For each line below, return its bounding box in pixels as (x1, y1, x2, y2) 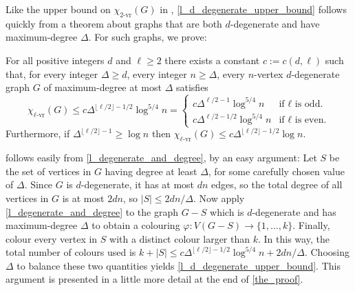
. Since (24, 177, 53, 192)
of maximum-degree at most (43, 80, 162, 94)
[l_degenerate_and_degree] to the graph (6, 204, 178, 219)
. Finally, (292, 218, 330, 232)
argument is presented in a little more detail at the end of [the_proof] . (6, 272, 303, 286)
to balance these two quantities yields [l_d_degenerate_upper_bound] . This (17, 258, 341, 272)
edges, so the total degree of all (211, 177, 343, 192)
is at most (62, 190, 105, 205)
